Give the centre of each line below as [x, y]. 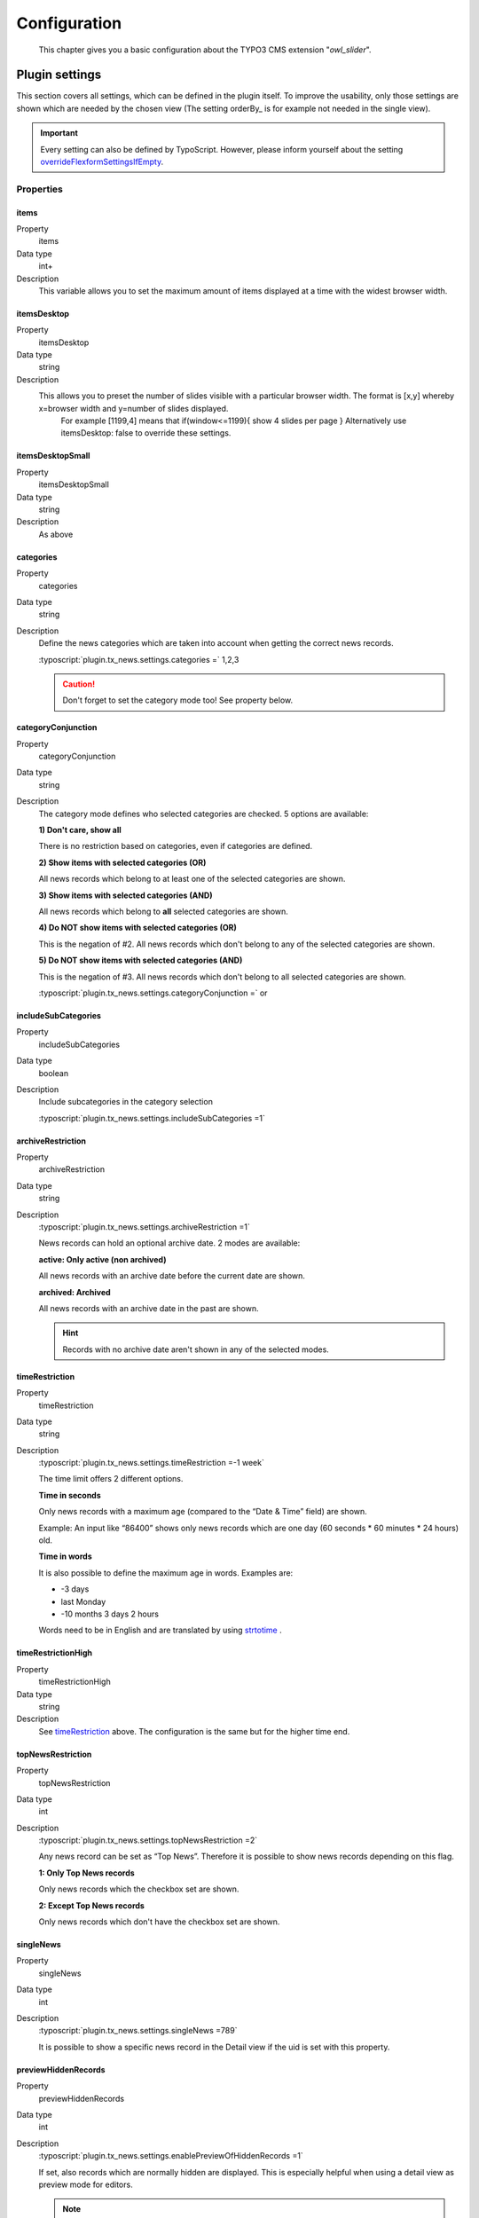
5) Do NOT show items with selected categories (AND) [141, 960]
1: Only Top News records [86, 1873]
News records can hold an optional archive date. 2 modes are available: [169, 1243]
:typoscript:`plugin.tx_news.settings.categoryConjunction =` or [153, 993]
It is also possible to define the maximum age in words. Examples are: [166, 1573]
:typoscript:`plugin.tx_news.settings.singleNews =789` [138, 2031]
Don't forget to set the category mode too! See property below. [178, 700]
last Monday [83, 1601]
